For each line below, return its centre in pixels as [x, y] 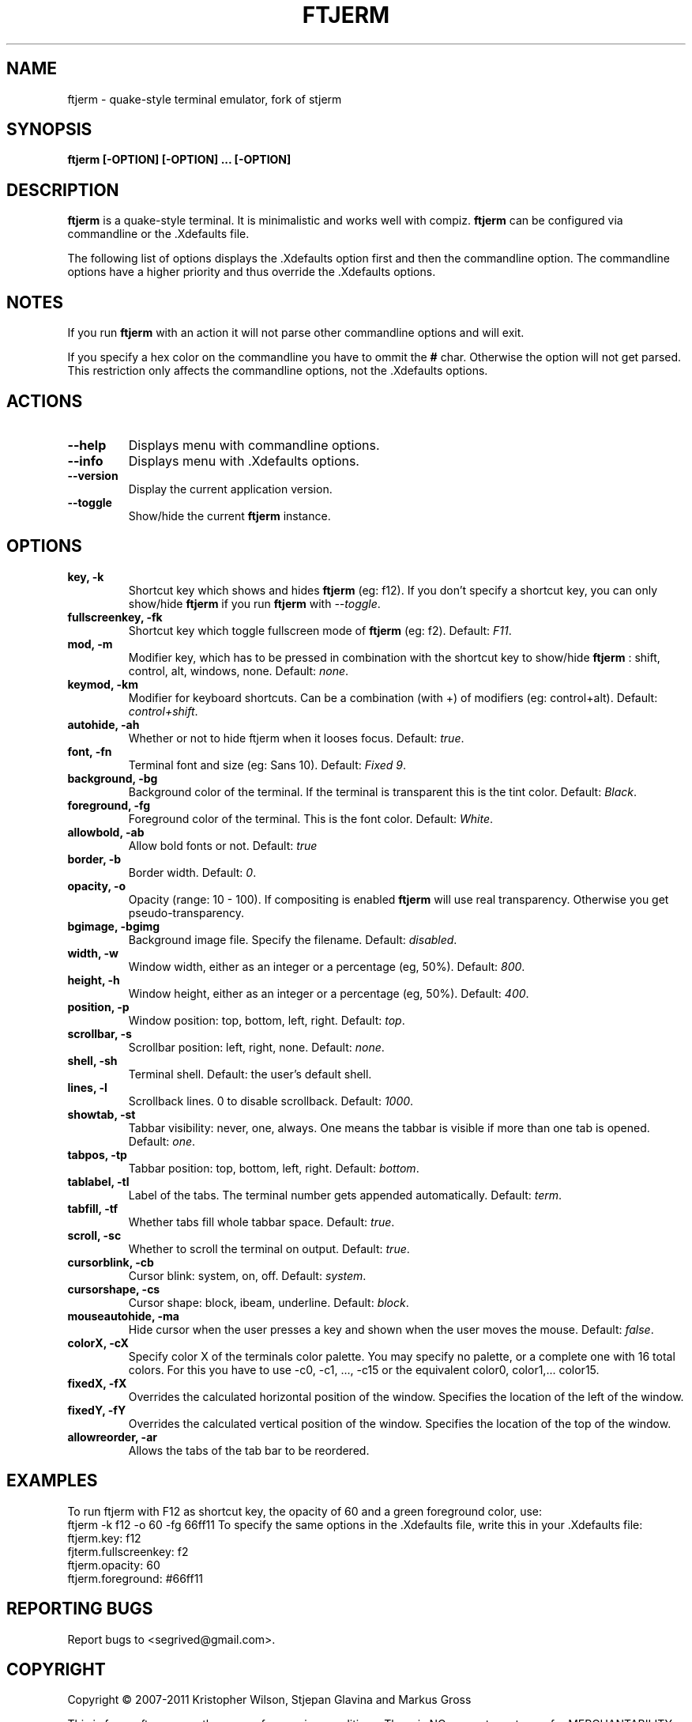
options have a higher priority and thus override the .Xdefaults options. [252, 272]
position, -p [98, 1006]
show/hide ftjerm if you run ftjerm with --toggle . [254, 603]
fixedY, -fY [97, 1410]
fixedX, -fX [97, 1383]
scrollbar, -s [100, 1033]
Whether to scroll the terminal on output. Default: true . [269, 1248]
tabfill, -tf [92, 1208]
